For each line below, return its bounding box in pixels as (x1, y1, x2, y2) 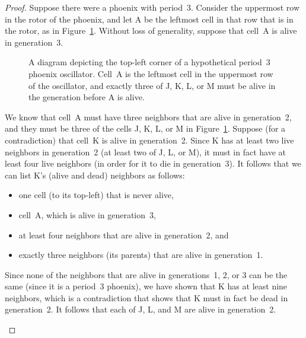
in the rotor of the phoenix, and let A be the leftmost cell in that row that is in (5, 12, 294, 25)
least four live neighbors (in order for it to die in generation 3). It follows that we (5, 157, 301, 170)
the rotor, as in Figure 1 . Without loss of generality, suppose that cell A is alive (5, 24, 297, 37)
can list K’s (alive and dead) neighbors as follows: (5, 168, 185, 181)
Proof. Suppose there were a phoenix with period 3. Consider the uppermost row (5, 1, 300, 13)
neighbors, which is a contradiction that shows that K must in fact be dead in (5, 291, 288, 304)
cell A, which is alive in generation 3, (18, 208, 156, 221)
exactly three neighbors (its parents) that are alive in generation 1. (18, 248, 263, 261)
